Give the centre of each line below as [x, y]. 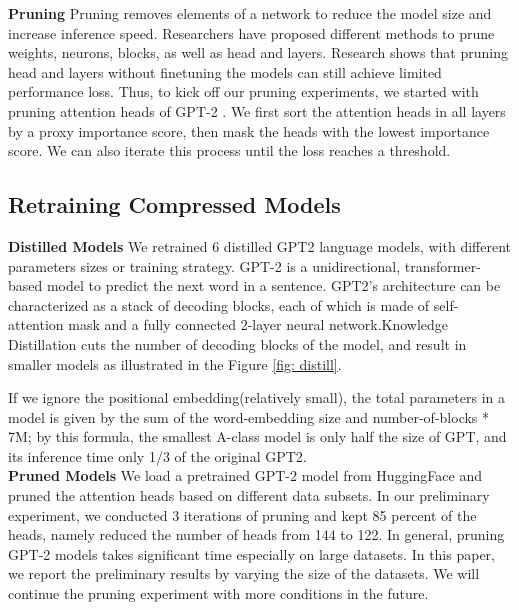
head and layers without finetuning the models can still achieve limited [225, 71]
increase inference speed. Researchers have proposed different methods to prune [251, 32]
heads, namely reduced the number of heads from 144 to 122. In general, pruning [256, 534]
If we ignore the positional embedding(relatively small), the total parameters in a [256, 397]
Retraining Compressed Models [174, 204]
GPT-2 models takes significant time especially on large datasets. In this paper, [251, 553]
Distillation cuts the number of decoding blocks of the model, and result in [237, 343]
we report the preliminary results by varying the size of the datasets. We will [244, 573]
